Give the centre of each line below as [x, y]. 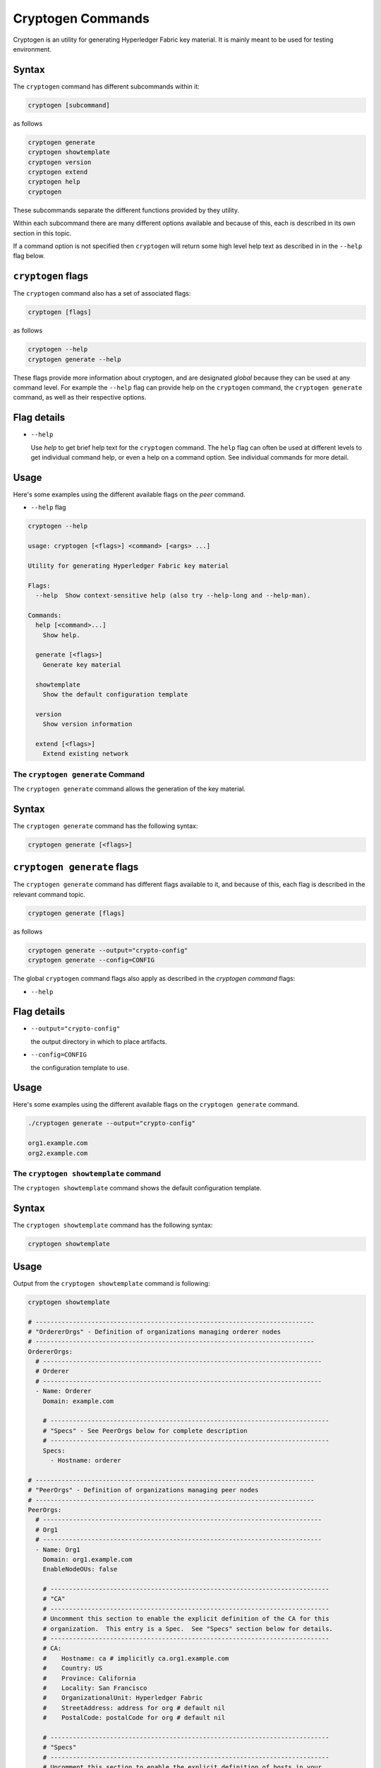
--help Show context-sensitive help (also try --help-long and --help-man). [173, 595]
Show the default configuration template [115, 694]
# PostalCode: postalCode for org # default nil [134, 1718]
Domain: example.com [78, 1401]
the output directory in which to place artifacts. [99, 1041]
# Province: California [90, 1678]
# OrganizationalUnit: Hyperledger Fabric [123, 1698]
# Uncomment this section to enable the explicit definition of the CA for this [186, 1619]
